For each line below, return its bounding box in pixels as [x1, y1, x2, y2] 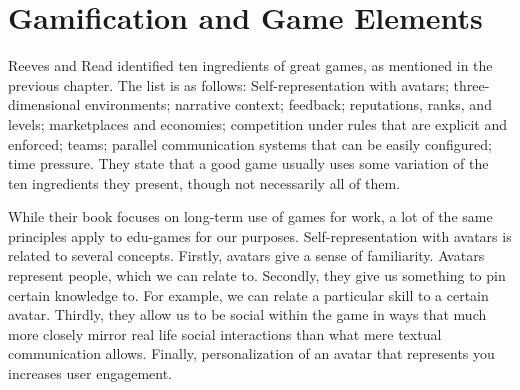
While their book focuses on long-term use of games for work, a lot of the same [8, 206, 493, 227]
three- [453, 74, 490, 95]
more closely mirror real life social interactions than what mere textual [8, 323, 442, 344]
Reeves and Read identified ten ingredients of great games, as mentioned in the [8, 55, 493, 76]
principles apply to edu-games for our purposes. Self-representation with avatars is [8, 225, 512, 246]
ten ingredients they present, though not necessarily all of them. [8, 172, 401, 193]
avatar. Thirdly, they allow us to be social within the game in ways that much [8, 304, 487, 325]
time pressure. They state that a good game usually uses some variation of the [8, 153, 489, 174]
